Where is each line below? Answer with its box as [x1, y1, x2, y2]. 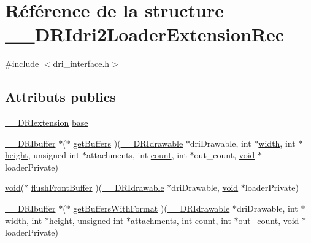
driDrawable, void [171, 181, 239, 194]
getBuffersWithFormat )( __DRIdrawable [73, 202, 230, 215]
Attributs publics [5, 87, 116, 106]
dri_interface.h [53, 57, 110, 70]
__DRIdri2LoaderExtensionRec [5, 21, 285, 47]
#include [5, 57, 39, 70]
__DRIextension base [5, 116, 88, 129]
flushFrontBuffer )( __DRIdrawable [31, 181, 164, 194]
